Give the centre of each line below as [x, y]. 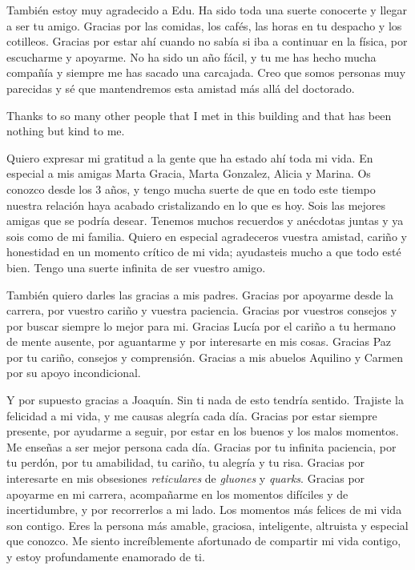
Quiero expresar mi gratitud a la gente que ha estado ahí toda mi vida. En [190, 157]
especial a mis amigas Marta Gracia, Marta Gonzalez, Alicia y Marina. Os [189, 173]
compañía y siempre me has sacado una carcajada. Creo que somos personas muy [206, 72]
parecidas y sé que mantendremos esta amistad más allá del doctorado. [181, 88]
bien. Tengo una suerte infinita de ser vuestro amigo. [136, 267]
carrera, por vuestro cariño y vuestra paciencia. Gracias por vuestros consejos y [202, 310]
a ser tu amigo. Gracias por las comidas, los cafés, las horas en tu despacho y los [204, 25]
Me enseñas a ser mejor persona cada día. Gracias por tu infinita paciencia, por [201, 446]
